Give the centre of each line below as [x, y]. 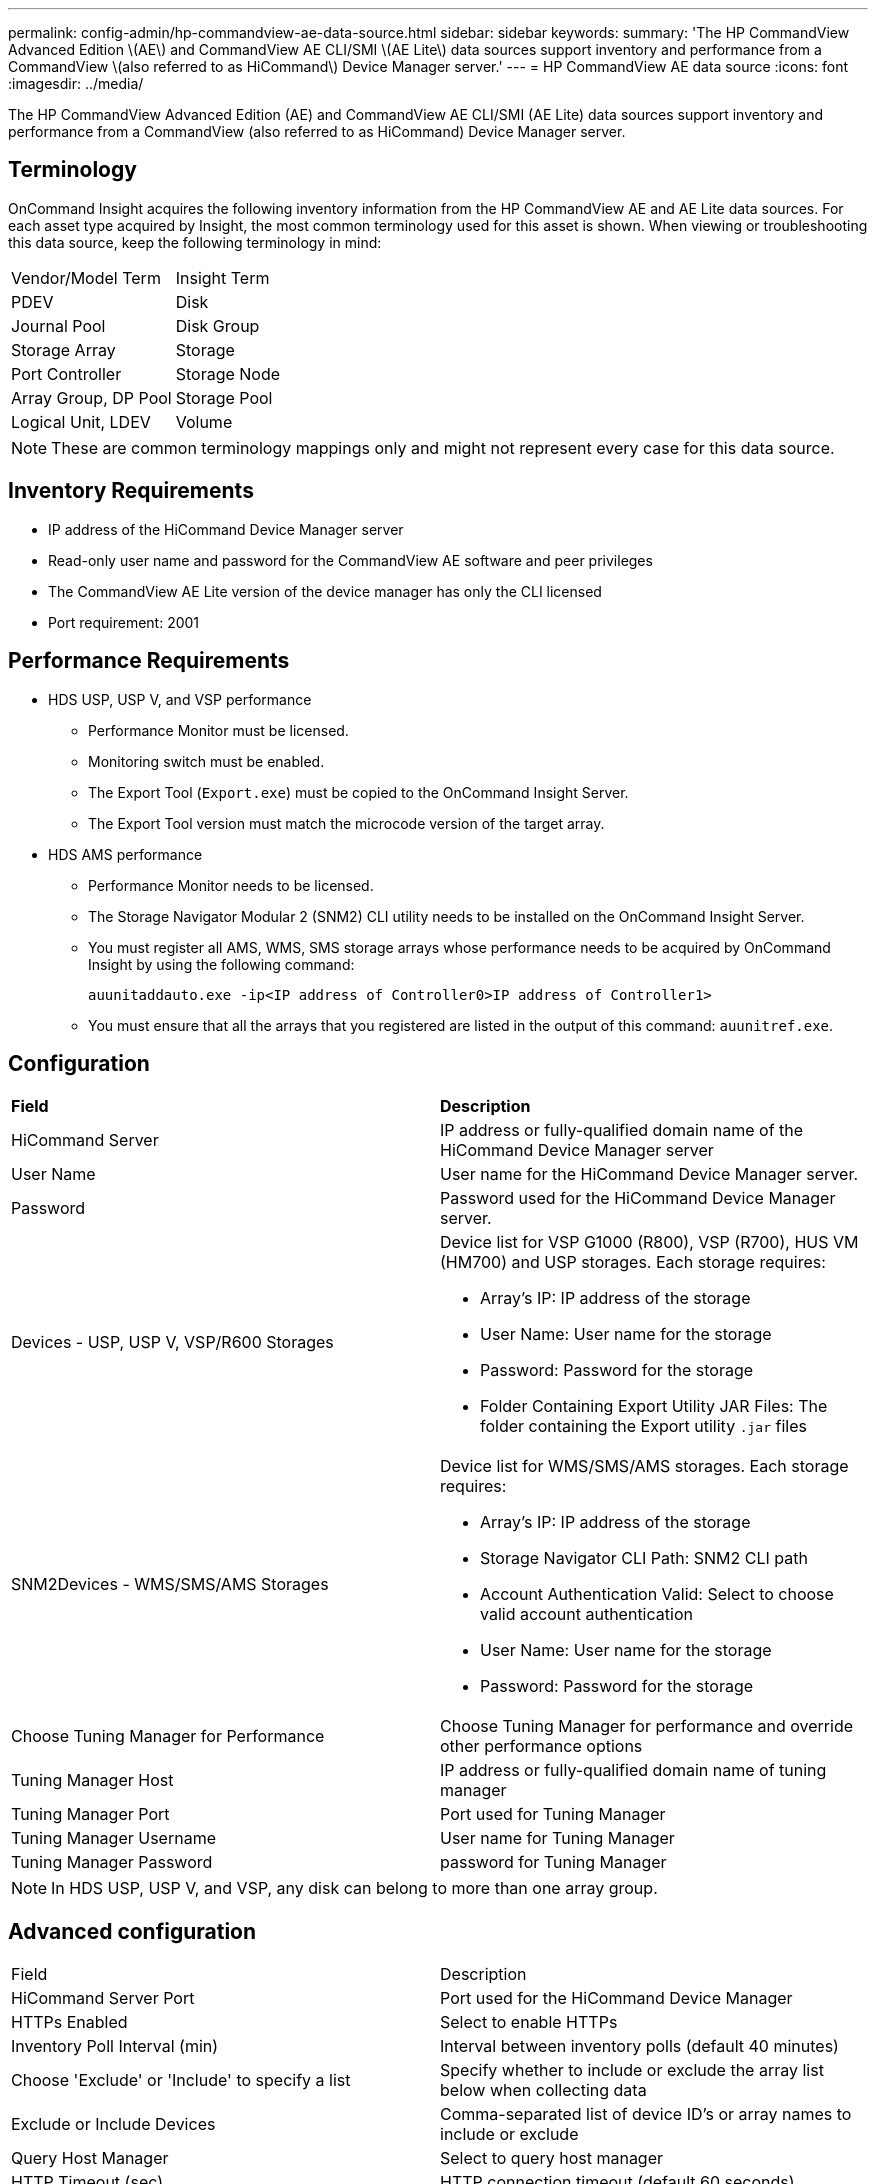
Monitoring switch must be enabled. [206, 761]
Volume [204, 421]
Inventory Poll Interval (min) [115, 2046]
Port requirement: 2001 [124, 622]
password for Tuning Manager [553, 1862]
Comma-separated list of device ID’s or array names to [646, 2114]
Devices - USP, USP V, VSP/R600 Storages [172, 1342]
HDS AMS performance [125, 854]
